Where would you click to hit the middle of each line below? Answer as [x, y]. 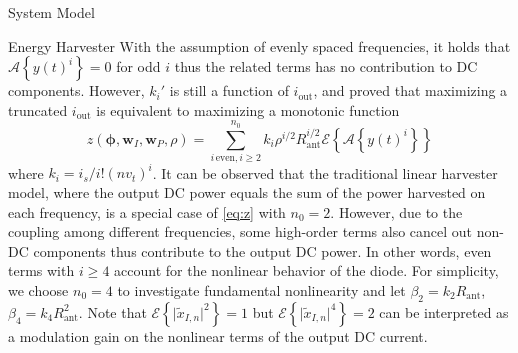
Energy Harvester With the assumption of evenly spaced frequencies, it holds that [259, 45]
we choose [38, 289]
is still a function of [229, 90]
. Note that [112, 311]
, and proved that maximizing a [410, 90]
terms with [41, 270]
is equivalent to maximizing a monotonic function [248, 109]
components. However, [76, 90]
